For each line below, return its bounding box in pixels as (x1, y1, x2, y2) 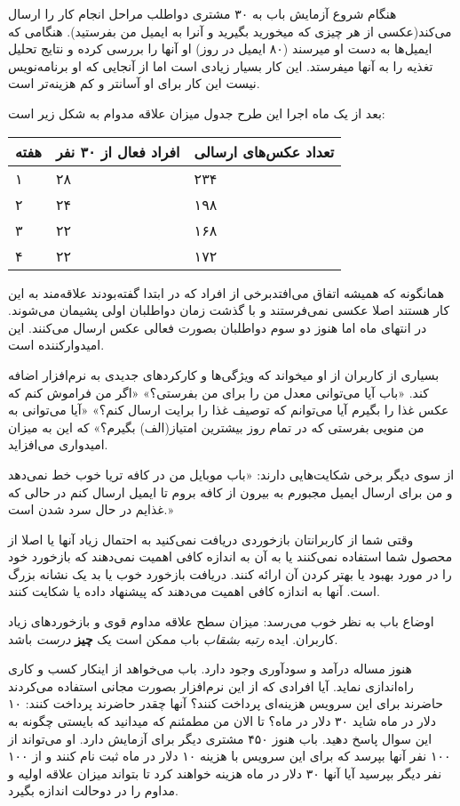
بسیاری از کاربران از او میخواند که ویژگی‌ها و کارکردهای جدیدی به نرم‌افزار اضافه (8, 365, 440, 383)
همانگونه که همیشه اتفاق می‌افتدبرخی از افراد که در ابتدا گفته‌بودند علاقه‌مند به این (8, 283, 445, 302)
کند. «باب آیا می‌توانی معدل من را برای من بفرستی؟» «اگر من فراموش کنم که (8, 383, 429, 401)
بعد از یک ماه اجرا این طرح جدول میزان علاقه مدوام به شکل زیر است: (8, 103, 385, 122)
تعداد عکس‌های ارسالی (194, 141, 335, 162)
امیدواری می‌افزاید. (8, 435, 108, 454)
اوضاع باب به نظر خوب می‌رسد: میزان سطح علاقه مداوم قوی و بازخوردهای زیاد (8, 612, 434, 631)
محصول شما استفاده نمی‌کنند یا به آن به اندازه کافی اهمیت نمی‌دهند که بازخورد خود (8, 547, 453, 566)
